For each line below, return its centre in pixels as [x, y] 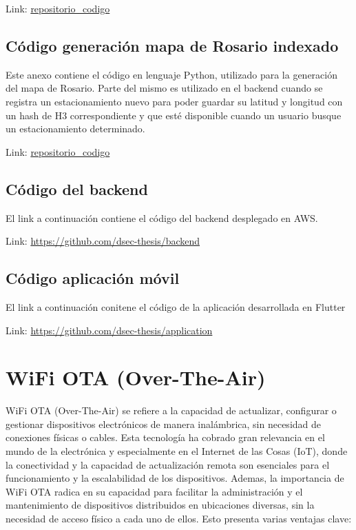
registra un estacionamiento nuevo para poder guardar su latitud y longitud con [174, 101]
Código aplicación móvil [93, 278]
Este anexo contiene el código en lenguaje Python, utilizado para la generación [172, 74]
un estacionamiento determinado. [75, 129]
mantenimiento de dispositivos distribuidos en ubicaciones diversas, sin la [160, 505]
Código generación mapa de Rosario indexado [172, 45]
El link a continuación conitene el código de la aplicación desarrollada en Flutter [176, 306]
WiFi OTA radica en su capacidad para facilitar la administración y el [154, 491]
